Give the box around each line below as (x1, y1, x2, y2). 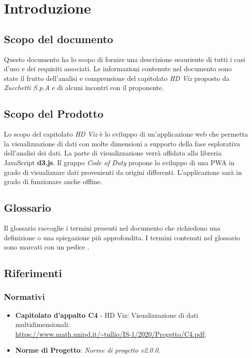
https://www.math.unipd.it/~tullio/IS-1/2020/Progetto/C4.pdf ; (15, 328, 206, 339)
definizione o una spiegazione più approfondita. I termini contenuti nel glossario (4, 232, 240, 242)
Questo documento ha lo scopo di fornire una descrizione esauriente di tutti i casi (4, 54, 245, 64)
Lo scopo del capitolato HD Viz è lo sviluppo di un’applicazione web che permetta (4, 129, 248, 139)
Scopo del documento (4, 31, 113, 46)
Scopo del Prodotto (4, 106, 104, 121)
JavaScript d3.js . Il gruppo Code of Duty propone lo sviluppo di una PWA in (4, 157, 235, 167)
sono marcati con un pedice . (4, 242, 90, 252)
